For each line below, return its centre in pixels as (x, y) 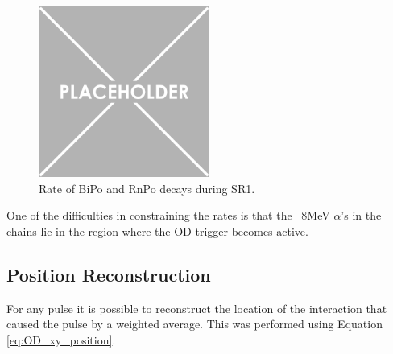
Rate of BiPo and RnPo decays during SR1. (147, 188)
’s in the (361, 215)
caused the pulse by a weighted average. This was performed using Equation (194, 324)
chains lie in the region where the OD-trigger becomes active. (157, 231)
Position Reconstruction (109, 274)
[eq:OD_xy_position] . (61, 339)
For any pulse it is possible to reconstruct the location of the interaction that (197, 308)
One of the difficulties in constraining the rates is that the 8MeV (168, 215)
